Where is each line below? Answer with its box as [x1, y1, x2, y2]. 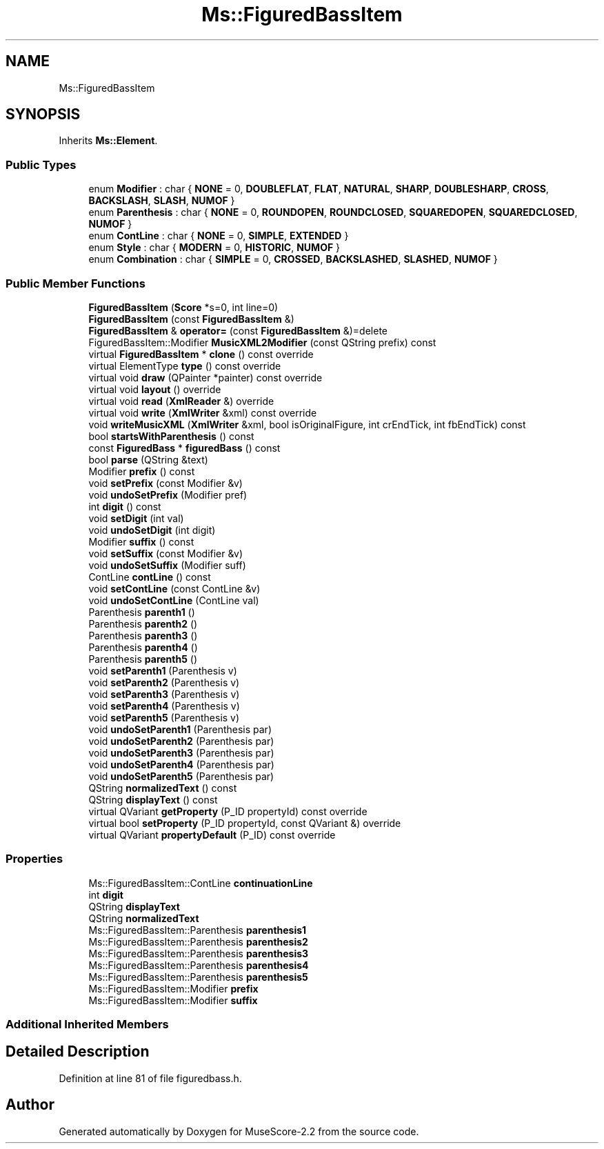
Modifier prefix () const [88, 465, 195, 477]
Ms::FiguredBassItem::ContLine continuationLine [88, 877, 313, 889]
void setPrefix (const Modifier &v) [88, 477, 243, 489]
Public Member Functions [6, 276, 145, 290]
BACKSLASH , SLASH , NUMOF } [88, 194, 235, 207]
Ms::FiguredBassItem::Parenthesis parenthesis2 [88, 935, 308, 948]
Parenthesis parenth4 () [88, 641, 198, 653]
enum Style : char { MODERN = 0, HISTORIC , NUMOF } [88, 241, 341, 254]
